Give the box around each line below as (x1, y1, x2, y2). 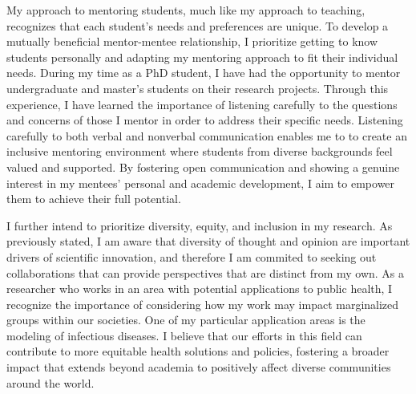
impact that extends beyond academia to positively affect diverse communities (6, 359, 391, 376)
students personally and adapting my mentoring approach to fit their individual (6, 48, 398, 65)
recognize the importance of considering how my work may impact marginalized (6, 295, 399, 312)
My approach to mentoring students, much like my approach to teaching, (6, 2, 366, 18)
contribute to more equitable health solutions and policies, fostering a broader (6, 343, 390, 359)
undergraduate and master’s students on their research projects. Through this (6, 79, 389, 96)
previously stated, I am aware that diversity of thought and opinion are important (6, 233, 410, 250)
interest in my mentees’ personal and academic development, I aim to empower (6, 174, 395, 191)
